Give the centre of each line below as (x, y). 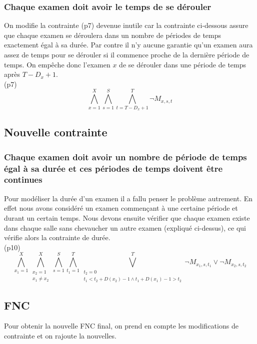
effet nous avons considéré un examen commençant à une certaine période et (121, 208)
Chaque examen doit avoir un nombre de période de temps (125, 157)
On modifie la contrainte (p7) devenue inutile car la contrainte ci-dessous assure (126, 25)
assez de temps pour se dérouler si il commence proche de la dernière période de (127, 54)
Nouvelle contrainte (56, 132)
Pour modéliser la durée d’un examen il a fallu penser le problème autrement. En (128, 198)
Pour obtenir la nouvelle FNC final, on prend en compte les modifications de (121, 326)
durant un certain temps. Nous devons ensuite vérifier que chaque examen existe (127, 217)
